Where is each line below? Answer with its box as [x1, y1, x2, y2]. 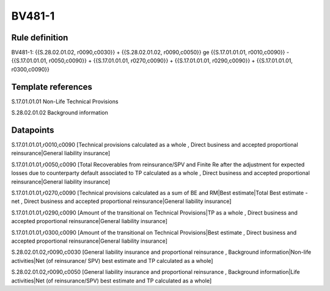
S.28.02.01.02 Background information [11, 109, 108, 116]
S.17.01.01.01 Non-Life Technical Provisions [11, 98, 119, 105]
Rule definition [11, 32, 68, 43]
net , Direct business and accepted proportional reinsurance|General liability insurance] [11, 197, 232, 205]
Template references [11, 81, 93, 92]
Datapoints [11, 125, 54, 135]
